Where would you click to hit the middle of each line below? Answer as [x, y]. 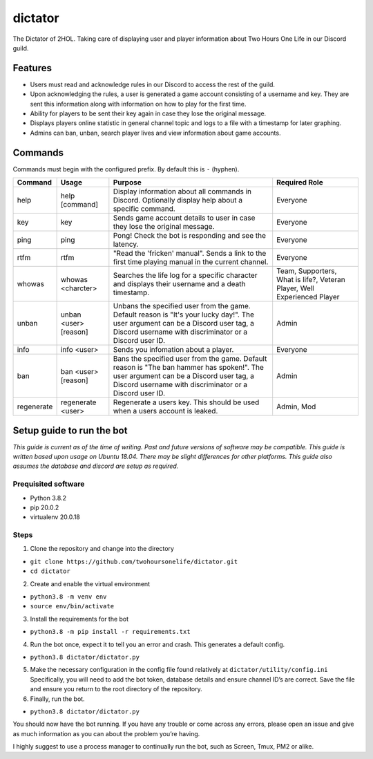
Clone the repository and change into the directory [102, 549]
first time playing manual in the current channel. [191, 262]
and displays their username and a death [179, 284]
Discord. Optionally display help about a [178, 200]
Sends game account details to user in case [184, 218]
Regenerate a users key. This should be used [186, 402]
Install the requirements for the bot [79, 619]
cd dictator [50, 571]
